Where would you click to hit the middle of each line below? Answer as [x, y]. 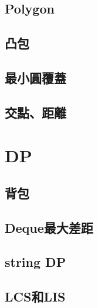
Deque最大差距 [49, 227]
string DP [36, 262]
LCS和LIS [35, 297]
